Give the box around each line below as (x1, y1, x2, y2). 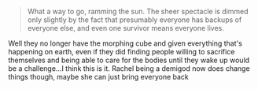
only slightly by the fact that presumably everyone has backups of (27, 15, 242, 24)
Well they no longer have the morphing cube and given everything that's (8, 39, 242, 48)
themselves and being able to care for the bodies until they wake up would (8, 55, 250, 65)
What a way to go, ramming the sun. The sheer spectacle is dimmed (27, 7, 249, 16)
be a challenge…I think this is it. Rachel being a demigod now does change (8, 64, 250, 73)
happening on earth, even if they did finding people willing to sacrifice (8, 47, 235, 56)
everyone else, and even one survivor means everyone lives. (27, 24, 224, 32)
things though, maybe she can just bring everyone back (8, 72, 189, 81)
